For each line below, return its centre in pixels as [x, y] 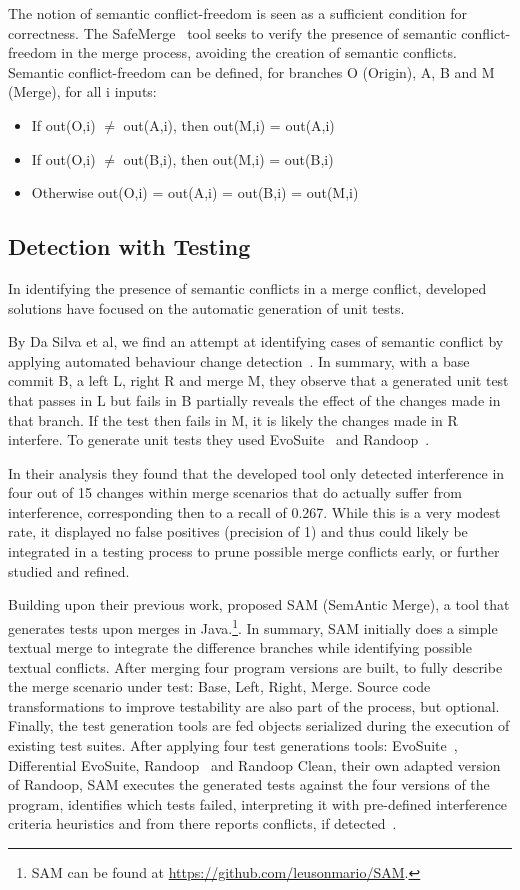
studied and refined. [69, 570]
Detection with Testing [129, 246]
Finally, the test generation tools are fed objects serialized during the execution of [259, 725]
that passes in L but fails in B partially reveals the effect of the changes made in [254, 399]
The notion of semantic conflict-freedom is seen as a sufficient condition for [237, 13]
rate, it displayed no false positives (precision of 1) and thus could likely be [238, 531]
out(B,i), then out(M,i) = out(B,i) [228, 158]
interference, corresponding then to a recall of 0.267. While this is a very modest [254, 511]
